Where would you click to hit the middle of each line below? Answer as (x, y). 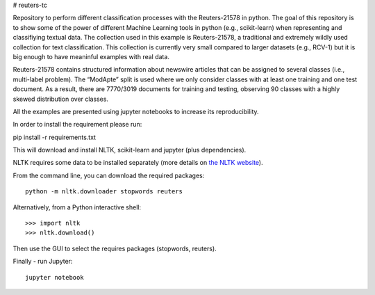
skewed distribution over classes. (61, 99)
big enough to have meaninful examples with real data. (91, 56)
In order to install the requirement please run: (77, 125)
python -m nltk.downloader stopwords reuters (104, 192)
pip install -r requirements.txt (55, 137)
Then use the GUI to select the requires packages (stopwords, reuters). (115, 248)
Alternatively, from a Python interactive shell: (77, 207)
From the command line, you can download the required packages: (109, 175)
